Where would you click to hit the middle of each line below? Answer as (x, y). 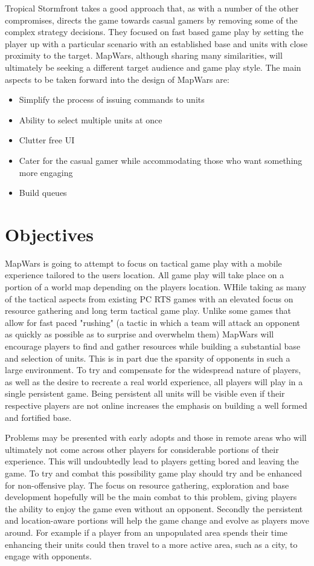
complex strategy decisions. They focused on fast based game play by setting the (154, 32)
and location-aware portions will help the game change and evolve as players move (157, 520)
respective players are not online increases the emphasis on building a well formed (156, 405)
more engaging (46, 172)
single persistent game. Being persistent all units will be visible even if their (145, 393)
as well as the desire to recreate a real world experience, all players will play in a (154, 381)
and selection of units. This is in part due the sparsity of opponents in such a (148, 358)
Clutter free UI (47, 140)
